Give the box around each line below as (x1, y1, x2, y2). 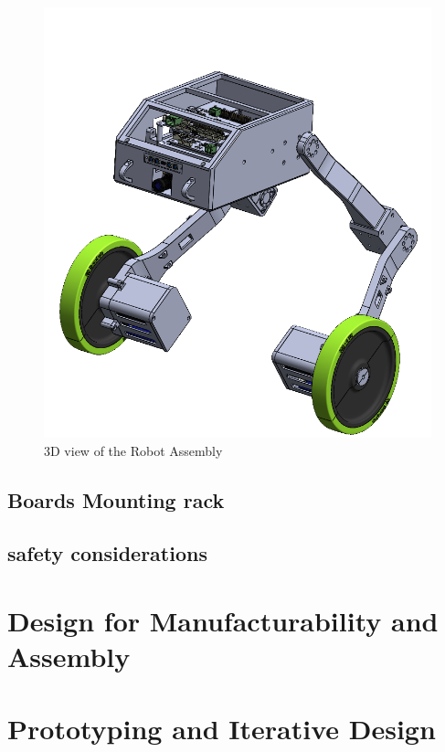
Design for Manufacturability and (7, 602, 439, 640)
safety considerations (7, 539, 207, 567)
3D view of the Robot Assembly (44, 440, 223, 460)
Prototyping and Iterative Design (7, 709, 436, 747)
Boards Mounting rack (7, 485, 225, 514)
